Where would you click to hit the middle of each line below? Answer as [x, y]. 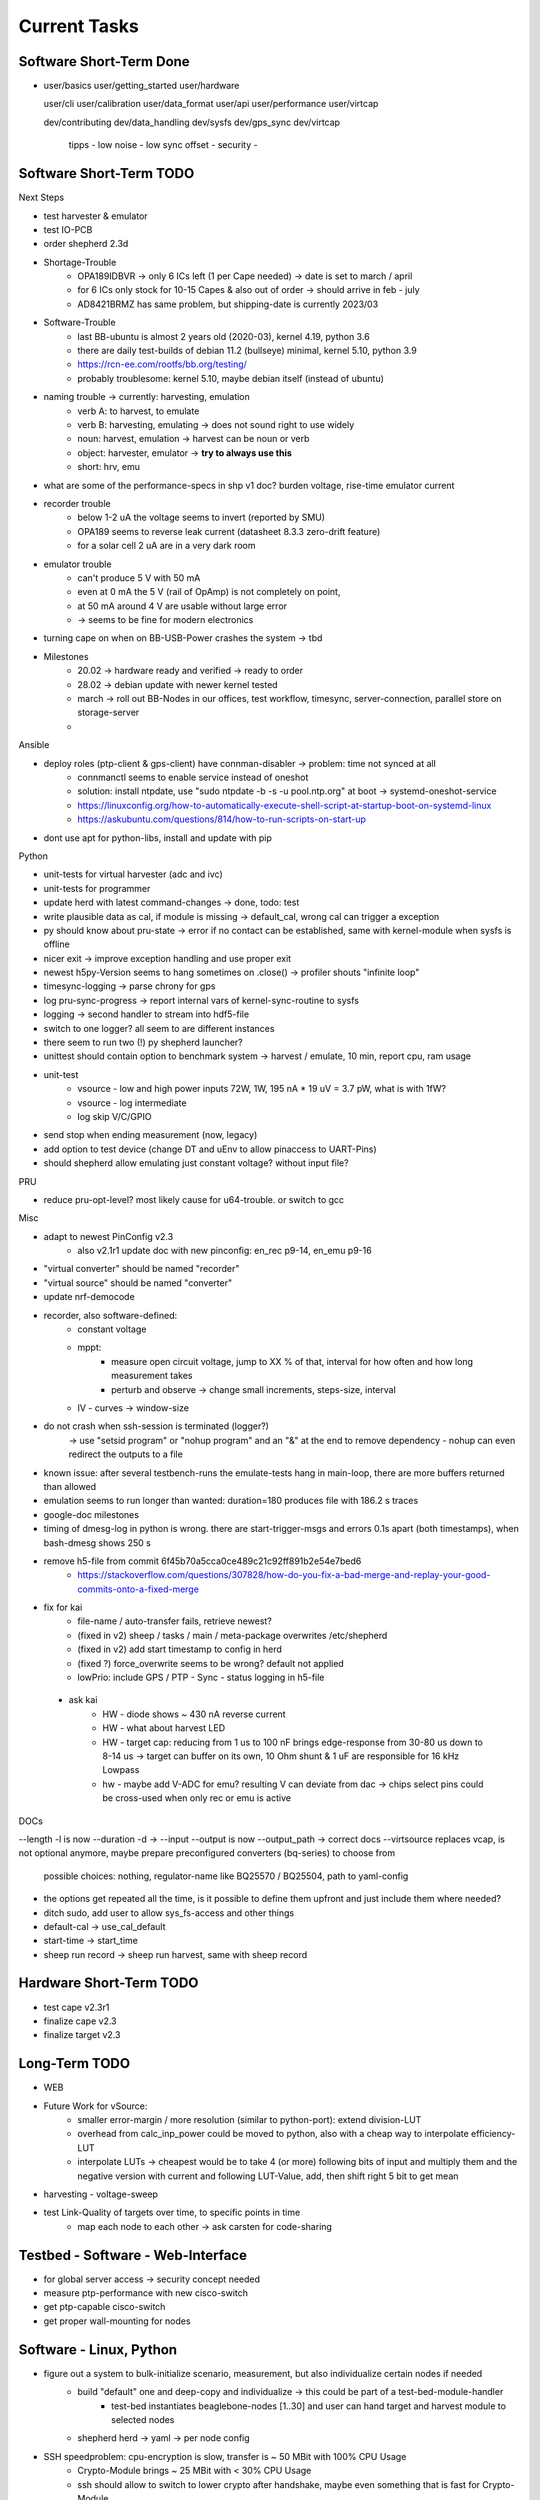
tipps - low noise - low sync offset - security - [163, 145]
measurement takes [152, 1376]
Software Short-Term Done [104, 61]
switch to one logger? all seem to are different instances [159, 1028]
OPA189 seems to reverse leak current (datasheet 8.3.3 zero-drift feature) [229, 531]
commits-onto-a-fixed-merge [138, 1589]
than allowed [70, 1486]
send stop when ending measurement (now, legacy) [150, 1135]
